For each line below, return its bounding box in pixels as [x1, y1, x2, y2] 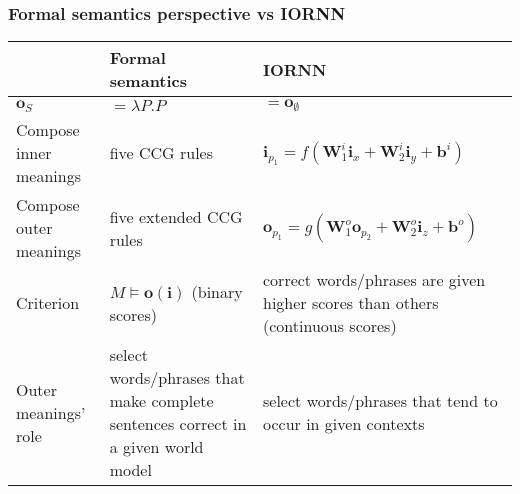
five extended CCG [109, 204, 243, 228]
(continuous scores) [263, 314, 397, 338]
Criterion [16, 291, 80, 315]
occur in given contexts [263, 412, 425, 436]
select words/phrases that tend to [263, 389, 498, 413]
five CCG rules [109, 141, 214, 165]
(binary [191, 279, 243, 303]
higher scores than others [263, 291, 439, 315]
